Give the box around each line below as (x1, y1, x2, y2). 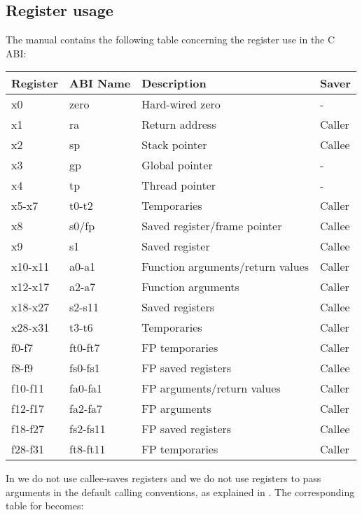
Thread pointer (141, 177, 216, 194)
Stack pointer (141, 136, 207, 153)
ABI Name (69, 75, 131, 92)
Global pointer (141, 157, 213, 174)
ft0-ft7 (69, 339, 100, 356)
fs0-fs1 (69, 360, 100, 376)
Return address (141, 116, 216, 133)
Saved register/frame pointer (141, 218, 282, 234)
